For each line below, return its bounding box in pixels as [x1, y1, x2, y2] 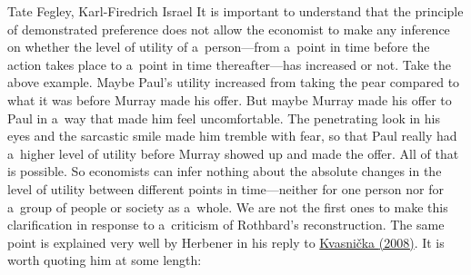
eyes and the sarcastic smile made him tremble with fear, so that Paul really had [7, 126, 457, 145]
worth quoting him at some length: [7, 250, 202, 270]
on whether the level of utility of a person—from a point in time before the [7, 37, 430, 56]
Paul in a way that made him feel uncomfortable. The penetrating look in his [7, 108, 440, 127]
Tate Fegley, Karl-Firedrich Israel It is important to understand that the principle [7, 2, 464, 20]
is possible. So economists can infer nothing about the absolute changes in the [7, 162, 442, 181]
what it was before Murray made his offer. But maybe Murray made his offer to [7, 90, 452, 109]
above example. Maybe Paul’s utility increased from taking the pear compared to [7, 73, 460, 92]
